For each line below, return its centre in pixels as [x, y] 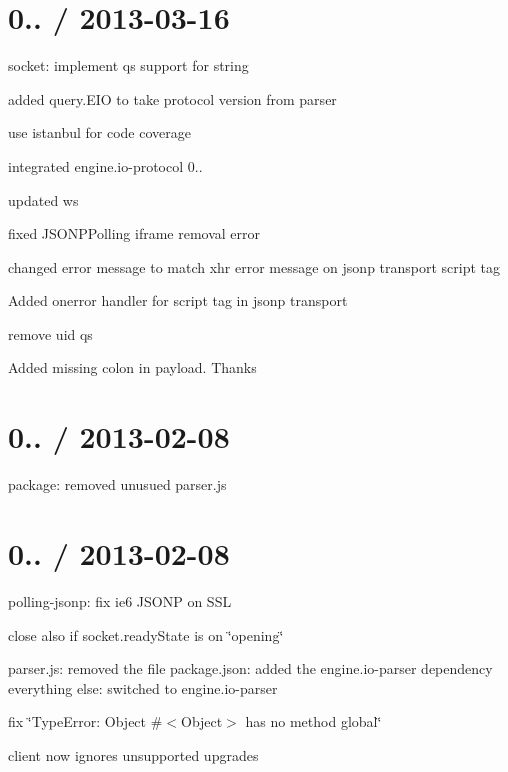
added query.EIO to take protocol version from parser [172, 98]
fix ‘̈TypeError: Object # [85, 721]
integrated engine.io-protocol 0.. [105, 165]
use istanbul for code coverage [99, 132]
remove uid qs [50, 333]
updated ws [43, 199]
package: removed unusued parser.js [117, 484]
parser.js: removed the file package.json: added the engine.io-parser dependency [250, 668]
